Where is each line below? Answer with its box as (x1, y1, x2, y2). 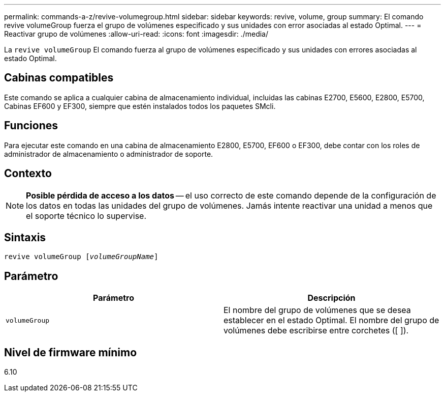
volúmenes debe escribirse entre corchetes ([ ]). (224, 325, 409, 336)
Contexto (4, 167, 52, 180)
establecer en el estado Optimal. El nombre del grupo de (224, 315, 439, 326)
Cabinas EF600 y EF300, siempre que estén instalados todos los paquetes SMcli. (4, 101, 276, 110)
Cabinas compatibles (4, 71, 114, 84)
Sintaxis (4, 231, 46, 244)
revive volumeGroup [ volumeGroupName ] (4, 252, 158, 261)
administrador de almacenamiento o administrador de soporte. (4, 149, 213, 158)
